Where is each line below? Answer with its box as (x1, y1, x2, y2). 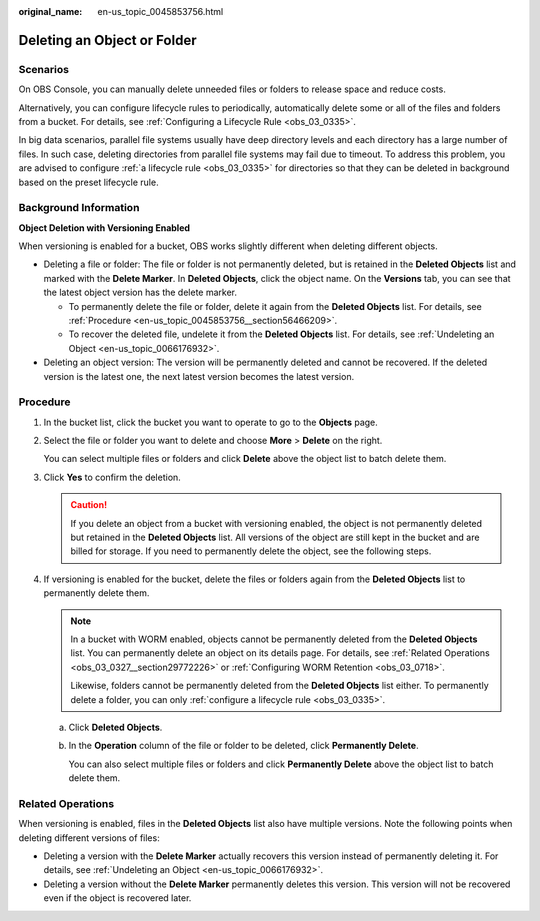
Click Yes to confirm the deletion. (43, 471, 182, 483)
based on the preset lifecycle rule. (18, 176, 159, 188)
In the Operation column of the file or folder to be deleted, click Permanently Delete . (68, 740, 419, 752)
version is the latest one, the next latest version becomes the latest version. (43, 370, 355, 382)
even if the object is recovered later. (43, 892, 192, 904)
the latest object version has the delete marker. (43, 286, 237, 299)
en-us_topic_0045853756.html (97, 6, 224, 17)
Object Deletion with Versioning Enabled (18, 221, 190, 234)
